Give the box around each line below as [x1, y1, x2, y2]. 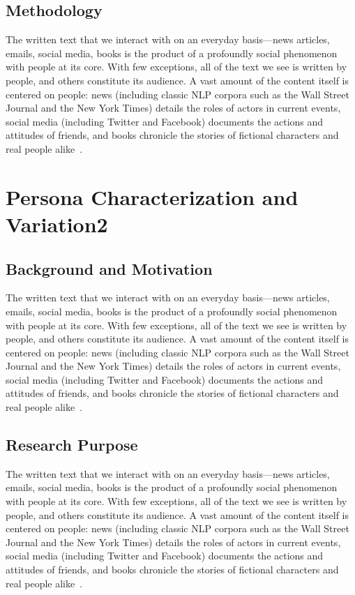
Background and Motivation [6, 257, 213, 279]
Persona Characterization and [6, 182, 299, 211]
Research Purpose [6, 434, 138, 455]
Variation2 [6, 209, 108, 238]
